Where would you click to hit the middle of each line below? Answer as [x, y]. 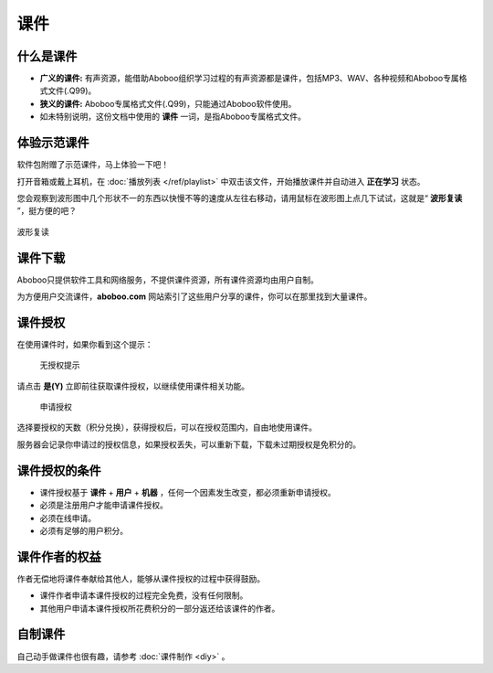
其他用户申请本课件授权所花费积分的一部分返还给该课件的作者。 [160, 608]
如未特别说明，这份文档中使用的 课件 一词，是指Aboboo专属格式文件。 [173, 117]
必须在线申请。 [68, 518]
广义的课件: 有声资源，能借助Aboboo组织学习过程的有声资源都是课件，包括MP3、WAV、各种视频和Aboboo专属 [250, 79]
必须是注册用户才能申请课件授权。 [104, 505]
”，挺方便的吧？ [47, 211]
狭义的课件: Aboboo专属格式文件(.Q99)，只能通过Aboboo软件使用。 [168, 103]
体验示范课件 [53, 143]
